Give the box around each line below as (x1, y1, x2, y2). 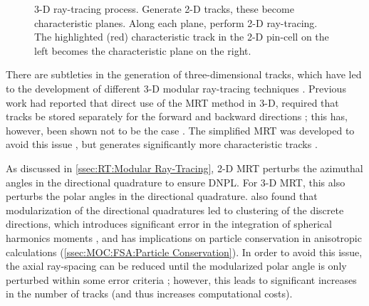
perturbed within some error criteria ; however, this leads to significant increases (6, 272, 357, 287)
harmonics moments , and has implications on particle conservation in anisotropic (6, 230, 362, 245)
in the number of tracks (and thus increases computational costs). (6, 286, 293, 301)
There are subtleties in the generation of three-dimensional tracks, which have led (6, 67, 362, 82)
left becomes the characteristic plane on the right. (34, 43, 251, 58)
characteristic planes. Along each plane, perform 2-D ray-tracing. (34, 15, 318, 30)
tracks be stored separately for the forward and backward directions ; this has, (6, 109, 348, 124)
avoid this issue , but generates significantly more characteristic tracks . (6, 137, 318, 152)
